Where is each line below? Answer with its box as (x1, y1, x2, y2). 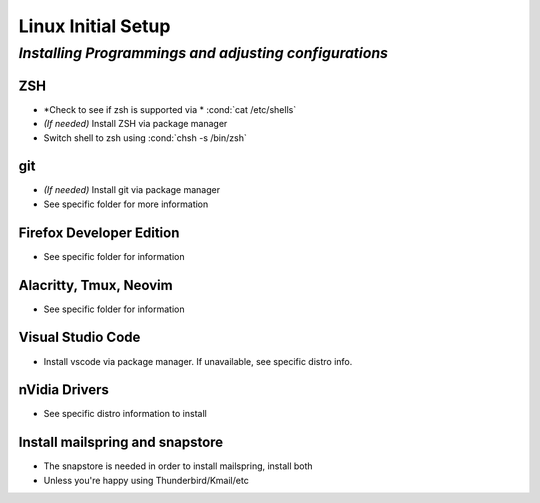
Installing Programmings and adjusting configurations (18, 44, 389, 62)
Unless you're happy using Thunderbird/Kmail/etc (43, 474, 249, 486)
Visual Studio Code (18, 329, 141, 346)
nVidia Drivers (18, 381, 110, 399)
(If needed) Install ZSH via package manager (43, 118, 228, 130)
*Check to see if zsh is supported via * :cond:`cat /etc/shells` (43, 103, 297, 115)
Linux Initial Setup (18, 15, 171, 37)
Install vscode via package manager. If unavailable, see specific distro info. (43, 355, 353, 367)
